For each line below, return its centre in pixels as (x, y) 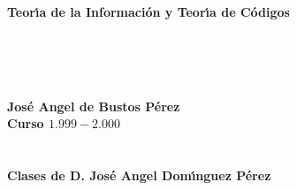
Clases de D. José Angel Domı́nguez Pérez (139, 175)
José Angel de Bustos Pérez (94, 106)
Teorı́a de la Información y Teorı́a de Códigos (148, 12)
